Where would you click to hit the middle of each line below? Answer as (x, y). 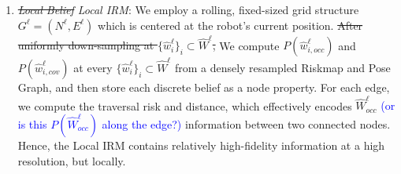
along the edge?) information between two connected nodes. (246, 123)
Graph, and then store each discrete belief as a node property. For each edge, (204, 87)
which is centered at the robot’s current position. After (230, 25)
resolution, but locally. (72, 160)
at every (93, 68)
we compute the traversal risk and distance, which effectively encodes (185, 105)
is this (32, 123)
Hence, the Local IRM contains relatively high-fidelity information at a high (201, 145)
